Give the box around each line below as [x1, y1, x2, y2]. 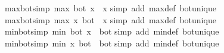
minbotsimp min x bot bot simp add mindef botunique [4, 36, 219, 49]
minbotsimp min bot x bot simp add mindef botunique [4, 25, 219, 38]
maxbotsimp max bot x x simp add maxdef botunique [4, 2, 216, 14]
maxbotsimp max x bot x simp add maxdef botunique [4, 13, 216, 26]
